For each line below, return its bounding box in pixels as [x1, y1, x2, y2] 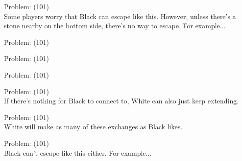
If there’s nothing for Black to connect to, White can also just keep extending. [4, 96, 239, 106]
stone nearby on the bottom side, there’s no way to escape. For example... [4, 20, 226, 31]
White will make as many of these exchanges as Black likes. [4, 121, 183, 132]
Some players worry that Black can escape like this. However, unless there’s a [4, 11, 236, 21]
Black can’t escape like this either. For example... [4, 147, 152, 158]
